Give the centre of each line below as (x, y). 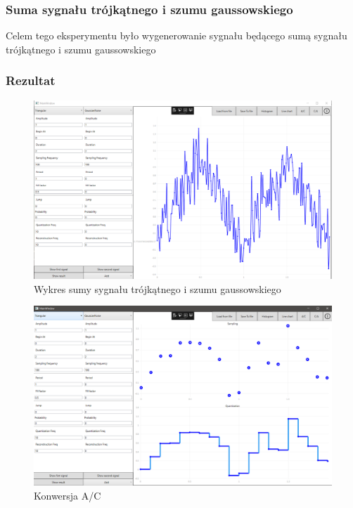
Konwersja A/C (68, 495)
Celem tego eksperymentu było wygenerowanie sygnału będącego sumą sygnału (176, 35)
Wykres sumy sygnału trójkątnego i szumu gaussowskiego (158, 288)
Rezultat (31, 80)
